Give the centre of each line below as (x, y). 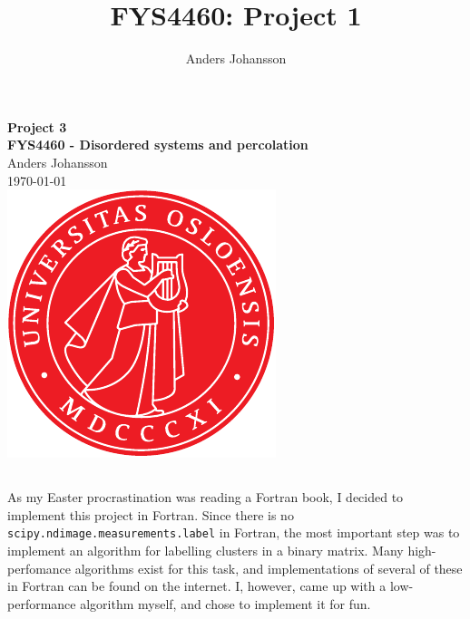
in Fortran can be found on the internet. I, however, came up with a (197, 586)
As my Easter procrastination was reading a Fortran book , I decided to (206, 497)
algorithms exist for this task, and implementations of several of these (269, 568)
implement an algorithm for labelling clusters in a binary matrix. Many (206, 550)
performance (42, 603)
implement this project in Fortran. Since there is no (151, 514)
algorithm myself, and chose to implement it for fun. (225, 603)
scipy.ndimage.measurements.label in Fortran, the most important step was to (234, 532)
